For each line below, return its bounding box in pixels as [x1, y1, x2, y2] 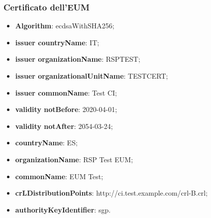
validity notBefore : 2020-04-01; [15, 104, 117, 114]
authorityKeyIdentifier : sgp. [15, 204, 111, 215]
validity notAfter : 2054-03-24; [15, 120, 113, 131]
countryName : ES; [15, 137, 78, 148]
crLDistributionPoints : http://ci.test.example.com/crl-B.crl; [15, 188, 208, 198]
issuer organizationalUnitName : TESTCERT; [15, 71, 168, 81]
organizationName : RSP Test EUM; [15, 154, 133, 164]
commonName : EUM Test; [15, 171, 104, 181]
